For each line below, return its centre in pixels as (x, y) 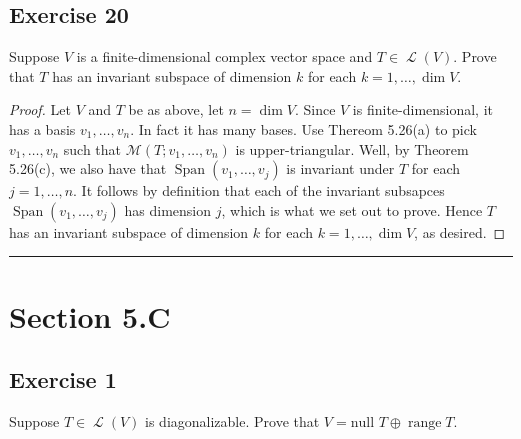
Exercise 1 (63, 379)
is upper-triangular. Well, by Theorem (352, 148)
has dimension (168, 209)
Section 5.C (90, 315)
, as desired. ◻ (460, 231)
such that (92, 148)
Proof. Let (40, 109)
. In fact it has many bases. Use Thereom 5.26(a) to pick (303, 128)
